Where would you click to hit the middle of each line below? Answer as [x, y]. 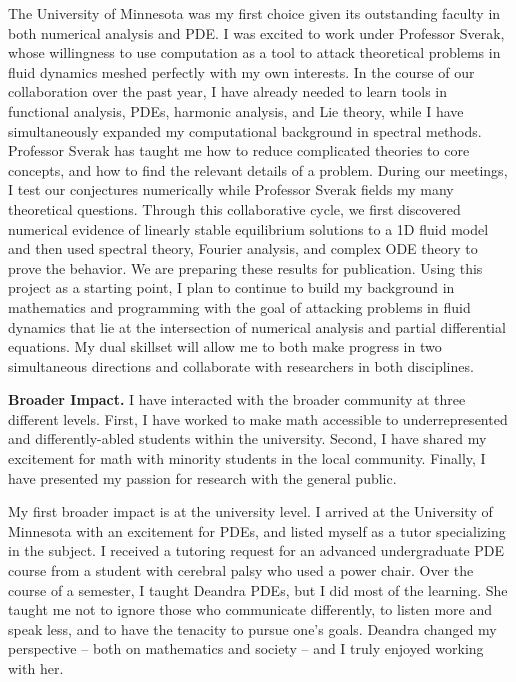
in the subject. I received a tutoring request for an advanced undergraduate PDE [256, 550]
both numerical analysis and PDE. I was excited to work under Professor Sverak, [256, 32]
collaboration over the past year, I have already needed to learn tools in [228, 91]
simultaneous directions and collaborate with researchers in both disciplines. [241, 365]
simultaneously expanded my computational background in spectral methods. [245, 130]
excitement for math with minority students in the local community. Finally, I [247, 458]
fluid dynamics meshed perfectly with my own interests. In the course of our [241, 71]
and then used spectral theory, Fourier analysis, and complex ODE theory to [243, 248]
